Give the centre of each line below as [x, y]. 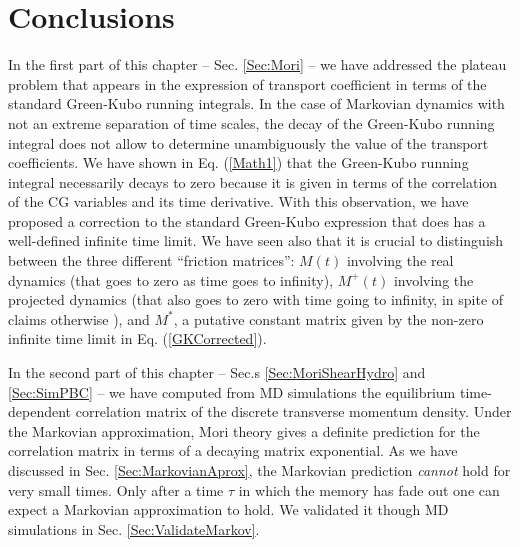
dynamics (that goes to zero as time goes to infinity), [171, 279]
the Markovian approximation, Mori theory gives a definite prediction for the [244, 430]
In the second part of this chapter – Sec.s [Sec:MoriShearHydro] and [217, 372]
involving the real [400, 260]
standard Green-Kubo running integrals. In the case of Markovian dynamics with [256, 103]
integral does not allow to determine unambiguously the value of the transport [248, 142]
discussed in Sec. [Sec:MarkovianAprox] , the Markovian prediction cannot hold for [259, 470]
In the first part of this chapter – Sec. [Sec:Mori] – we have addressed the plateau [257, 64]
